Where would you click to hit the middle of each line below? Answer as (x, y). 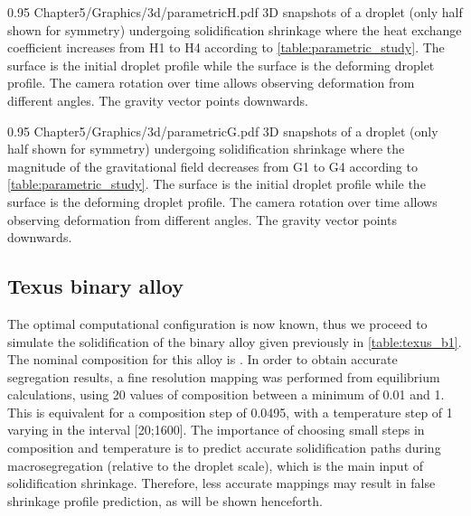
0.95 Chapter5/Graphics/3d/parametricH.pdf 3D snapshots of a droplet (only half (235, 12)
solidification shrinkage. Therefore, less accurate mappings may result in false (221, 483)
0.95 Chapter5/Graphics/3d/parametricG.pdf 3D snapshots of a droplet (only (223, 131)
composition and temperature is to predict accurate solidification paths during (224, 448)
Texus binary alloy (95, 286)
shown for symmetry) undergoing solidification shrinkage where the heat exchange (235, 29)
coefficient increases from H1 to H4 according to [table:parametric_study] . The (226, 47)
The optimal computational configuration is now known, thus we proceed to (217, 323)
